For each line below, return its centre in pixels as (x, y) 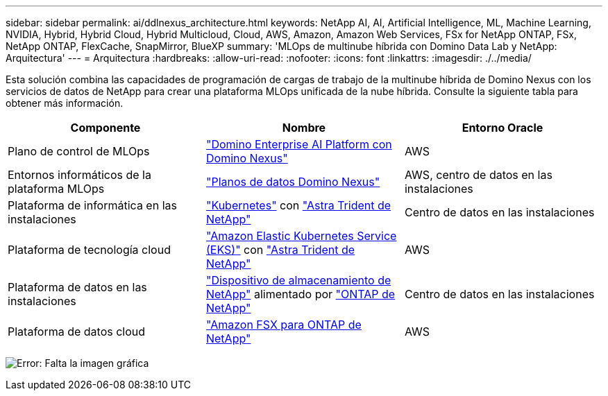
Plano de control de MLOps (79, 151)
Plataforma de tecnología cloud (89, 250)
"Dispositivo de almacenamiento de (298, 280)
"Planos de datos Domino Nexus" (293, 182)
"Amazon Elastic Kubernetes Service (301, 236)
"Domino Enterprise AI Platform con (299, 144)
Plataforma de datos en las (77, 287)
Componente (105, 128)
